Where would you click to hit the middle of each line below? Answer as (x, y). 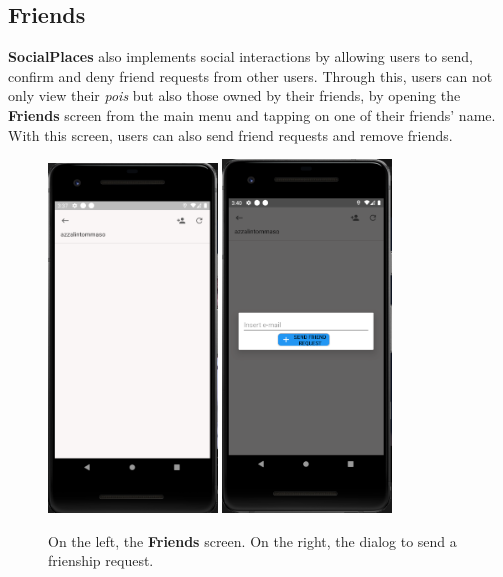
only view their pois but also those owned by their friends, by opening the (234, 95)
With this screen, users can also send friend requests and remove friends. (230, 134)
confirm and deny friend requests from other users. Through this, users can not (250, 75)
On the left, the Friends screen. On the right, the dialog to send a (252, 540)
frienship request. (101, 560)
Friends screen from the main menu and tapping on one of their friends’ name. (252, 114)
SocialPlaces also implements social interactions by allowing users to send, (240, 56)
